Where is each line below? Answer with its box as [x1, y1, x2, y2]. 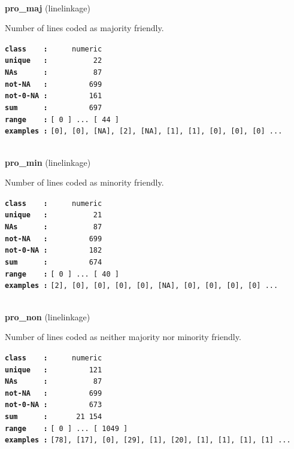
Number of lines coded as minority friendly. [5, 176, 164, 189]
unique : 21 [5, 211, 102, 220]
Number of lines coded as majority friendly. [5, 22, 164, 34]
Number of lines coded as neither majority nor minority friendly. [5, 330, 241, 343]
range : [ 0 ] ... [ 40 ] [5, 269, 119, 278]
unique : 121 [5, 365, 102, 374]
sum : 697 [5, 104, 102, 113]
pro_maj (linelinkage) [5, 1, 90, 14]
